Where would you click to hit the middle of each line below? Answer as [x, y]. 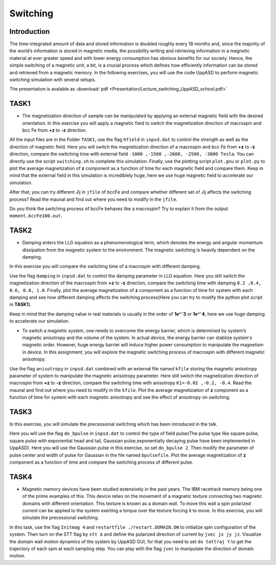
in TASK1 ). [20, 304]
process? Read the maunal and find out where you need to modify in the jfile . [94, 199]
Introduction [30, 32]
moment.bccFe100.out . [36, 216]
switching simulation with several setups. [53, 80]
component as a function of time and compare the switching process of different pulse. [101, 462]
